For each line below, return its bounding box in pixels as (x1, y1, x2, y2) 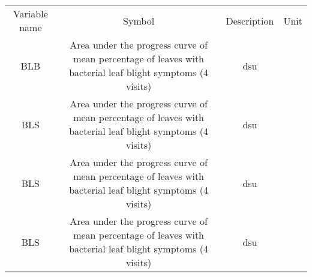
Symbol (123, 13, 155, 28)
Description (226, 13, 274, 28)
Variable (13, 7, 48, 20)
